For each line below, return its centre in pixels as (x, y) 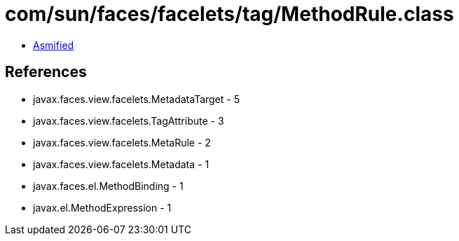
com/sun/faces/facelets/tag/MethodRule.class (229, 14)
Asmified (54, 45)
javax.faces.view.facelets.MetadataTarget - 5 (136, 99)
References (46, 72)
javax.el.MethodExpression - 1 (102, 207)
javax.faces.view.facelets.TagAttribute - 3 (129, 120)
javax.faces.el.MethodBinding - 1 (108, 186)
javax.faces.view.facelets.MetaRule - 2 (122, 142)
